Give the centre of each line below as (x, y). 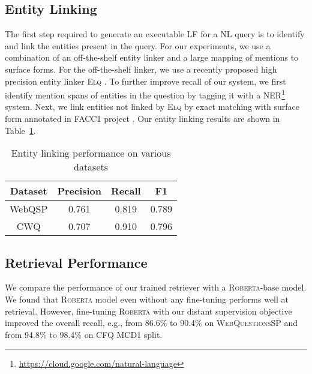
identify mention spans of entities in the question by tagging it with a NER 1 (145, 94)
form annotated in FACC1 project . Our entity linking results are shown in (142, 119)
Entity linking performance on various (91, 153)
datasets (91, 167)
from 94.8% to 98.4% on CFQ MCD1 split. (84, 334)
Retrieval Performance (76, 262)
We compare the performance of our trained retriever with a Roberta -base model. (156, 287)
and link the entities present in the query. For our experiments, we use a (138, 45)
